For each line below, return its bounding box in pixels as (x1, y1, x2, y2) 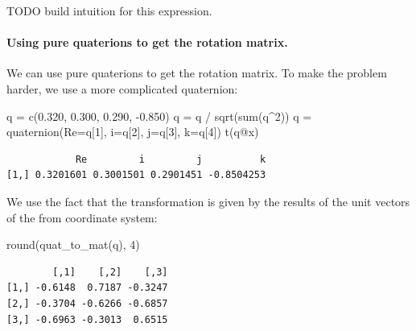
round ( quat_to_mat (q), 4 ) (6, 236, 140, 253)
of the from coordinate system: (6, 209, 158, 225)
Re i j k (75, 153, 266, 165)
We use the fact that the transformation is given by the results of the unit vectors (6, 192, 410, 209)
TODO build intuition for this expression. (6, 2, 212, 19)
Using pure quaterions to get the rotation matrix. (6, 34, 288, 51)
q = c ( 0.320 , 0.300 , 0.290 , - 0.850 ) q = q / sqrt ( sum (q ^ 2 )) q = (6, 107, 312, 124)
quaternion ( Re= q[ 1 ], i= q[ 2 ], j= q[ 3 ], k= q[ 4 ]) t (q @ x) (6, 123, 259, 140)
